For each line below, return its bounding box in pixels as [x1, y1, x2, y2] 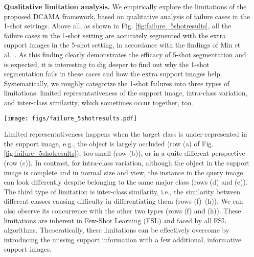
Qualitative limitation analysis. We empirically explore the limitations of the [4, 1, 247, 11]
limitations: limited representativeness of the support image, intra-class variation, [4, 88, 248, 98]
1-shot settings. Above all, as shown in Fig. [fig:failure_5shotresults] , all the [4, 21, 231, 31]
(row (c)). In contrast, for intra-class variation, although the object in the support [4, 157, 250, 167]
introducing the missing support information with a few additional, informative [4, 234, 242, 244]
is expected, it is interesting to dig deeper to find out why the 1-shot [4, 59, 209, 69]
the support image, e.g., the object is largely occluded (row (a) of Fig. [4, 138, 214, 148]
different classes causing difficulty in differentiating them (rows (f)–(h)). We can [4, 196, 243, 206]
